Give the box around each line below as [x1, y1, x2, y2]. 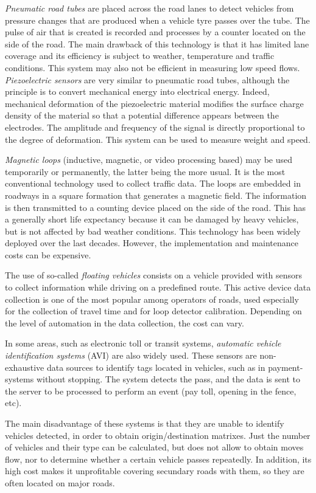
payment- [268, 360, 303, 373]
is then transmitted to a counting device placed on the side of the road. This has [5, 201, 306, 213]
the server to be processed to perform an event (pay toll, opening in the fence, [5, 384, 297, 397]
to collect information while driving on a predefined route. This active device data [5, 281, 311, 294]
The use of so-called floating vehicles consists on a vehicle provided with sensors [5, 269, 303, 281]
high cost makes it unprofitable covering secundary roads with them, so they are [5, 464, 304, 477]
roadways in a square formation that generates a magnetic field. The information [5, 188, 307, 201]
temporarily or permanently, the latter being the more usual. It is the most [5, 165, 286, 178]
